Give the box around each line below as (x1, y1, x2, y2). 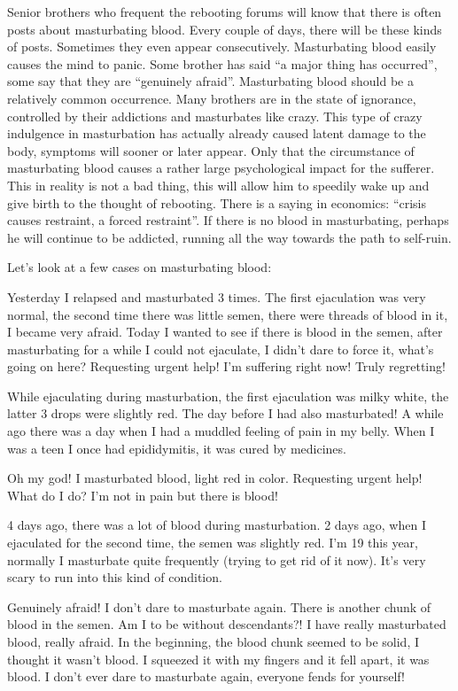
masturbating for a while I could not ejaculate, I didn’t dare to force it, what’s (7, 339, 434, 358)
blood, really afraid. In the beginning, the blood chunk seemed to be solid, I (7, 633, 420, 650)
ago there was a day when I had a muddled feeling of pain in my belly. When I (7, 422, 435, 440)
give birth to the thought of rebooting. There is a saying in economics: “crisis (7, 193, 427, 212)
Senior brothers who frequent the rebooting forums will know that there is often (7, 3, 442, 20)
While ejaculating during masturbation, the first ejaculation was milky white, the (7, 386, 449, 405)
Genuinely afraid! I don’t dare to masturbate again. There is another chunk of (7, 597, 431, 616)
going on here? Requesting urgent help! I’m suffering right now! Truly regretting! (7, 357, 446, 376)
